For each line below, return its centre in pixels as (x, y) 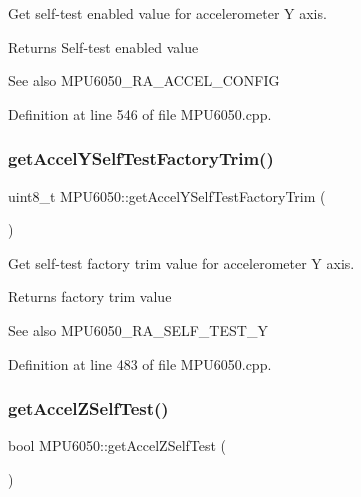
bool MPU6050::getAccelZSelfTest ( (117, 445)
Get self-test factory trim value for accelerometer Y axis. (181, 262)
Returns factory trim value (90, 296)
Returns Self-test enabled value (103, 46)
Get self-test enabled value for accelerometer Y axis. (167, 13)
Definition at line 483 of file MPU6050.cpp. (140, 363)
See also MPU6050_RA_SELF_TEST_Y (138, 329)
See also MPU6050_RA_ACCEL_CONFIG (144, 80)
